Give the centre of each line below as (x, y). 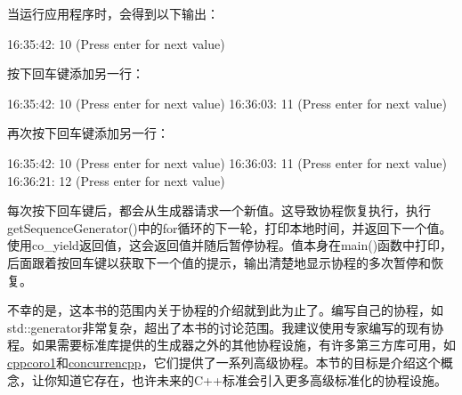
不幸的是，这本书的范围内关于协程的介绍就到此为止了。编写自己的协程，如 (225, 310)
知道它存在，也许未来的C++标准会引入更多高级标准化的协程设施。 (251, 379)
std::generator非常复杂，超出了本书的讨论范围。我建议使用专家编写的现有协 (226, 327)
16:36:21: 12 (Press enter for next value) (116, 180)
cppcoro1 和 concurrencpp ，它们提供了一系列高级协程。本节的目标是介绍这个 (224, 362)
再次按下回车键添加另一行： (88, 133)
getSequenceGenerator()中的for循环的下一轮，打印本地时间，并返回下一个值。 (230, 227)
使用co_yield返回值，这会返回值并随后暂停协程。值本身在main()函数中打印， (230, 245)
